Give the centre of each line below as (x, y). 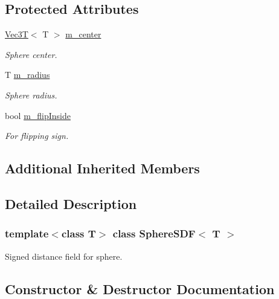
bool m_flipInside (38, 115)
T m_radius (27, 75)
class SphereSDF (154, 233)
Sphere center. (31, 54)
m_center (83, 34)
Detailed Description (71, 203)
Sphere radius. (31, 95)
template (27, 233)
